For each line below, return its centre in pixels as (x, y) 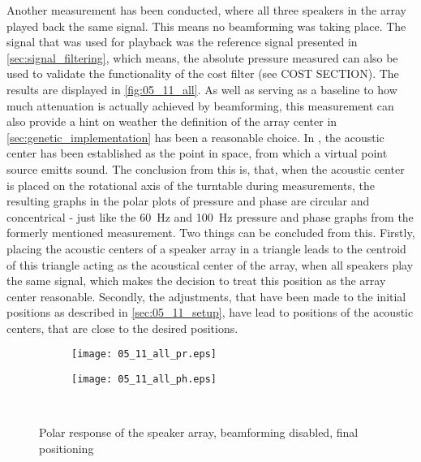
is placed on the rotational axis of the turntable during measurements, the (191, 185)
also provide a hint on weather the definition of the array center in (172, 121)
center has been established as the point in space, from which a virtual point (197, 153)
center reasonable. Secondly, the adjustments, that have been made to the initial (206, 296)
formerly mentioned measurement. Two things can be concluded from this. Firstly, (211, 233)
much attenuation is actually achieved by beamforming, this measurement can (200, 105)
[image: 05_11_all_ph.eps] (144, 380)
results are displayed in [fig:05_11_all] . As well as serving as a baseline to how (202, 89)
